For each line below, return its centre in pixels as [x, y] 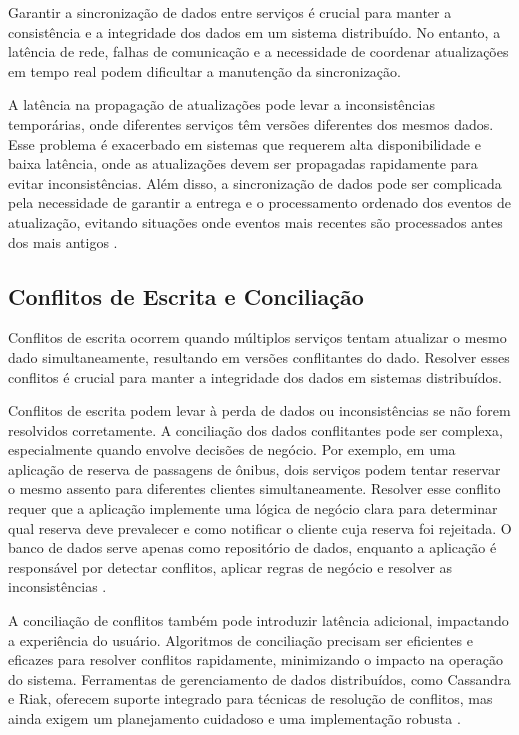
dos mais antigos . [63, 241]
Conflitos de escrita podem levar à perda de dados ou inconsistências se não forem [259, 410]
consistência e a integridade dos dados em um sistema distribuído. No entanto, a [254, 31]
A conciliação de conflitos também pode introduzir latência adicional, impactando [258, 620]
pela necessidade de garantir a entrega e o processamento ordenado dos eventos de [260, 202]
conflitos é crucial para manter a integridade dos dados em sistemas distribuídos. [255, 376]
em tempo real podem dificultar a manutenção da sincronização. [204, 70]
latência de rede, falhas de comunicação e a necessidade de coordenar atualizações [258, 51]
